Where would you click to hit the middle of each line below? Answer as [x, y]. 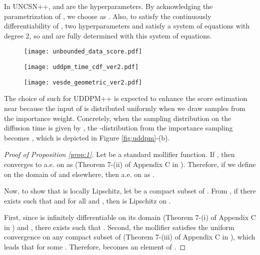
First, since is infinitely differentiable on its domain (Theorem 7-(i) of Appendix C [130, 217]
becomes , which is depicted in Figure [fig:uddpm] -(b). [87, 137]
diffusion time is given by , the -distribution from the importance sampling [118, 128]
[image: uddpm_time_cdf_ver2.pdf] [81, 67]
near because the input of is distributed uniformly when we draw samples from [125, 108]
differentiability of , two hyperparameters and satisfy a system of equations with [127, 26]
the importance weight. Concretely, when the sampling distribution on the [118, 118]
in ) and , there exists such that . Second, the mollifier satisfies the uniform [119, 227]
